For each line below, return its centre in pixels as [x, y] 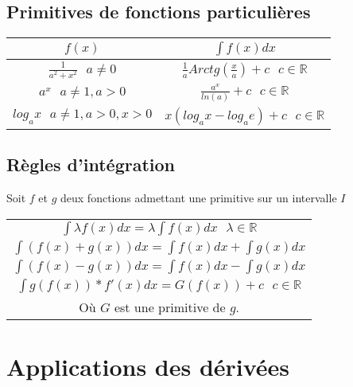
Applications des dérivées [148, 366]
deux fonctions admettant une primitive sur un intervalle [199, 198]
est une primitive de [170, 307]
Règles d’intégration [91, 164]
